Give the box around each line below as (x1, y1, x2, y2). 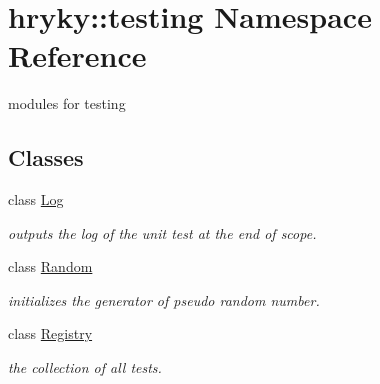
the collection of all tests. (8, 357, 162, 378)
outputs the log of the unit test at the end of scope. (8, 222, 317, 243)
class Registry (8, 323, 93, 344)
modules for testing (8, 93, 126, 114)
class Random (8, 256, 93, 277)
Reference (8, 35, 147, 76)
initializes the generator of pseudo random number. (8, 289, 320, 310)
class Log (8, 189, 64, 210)
